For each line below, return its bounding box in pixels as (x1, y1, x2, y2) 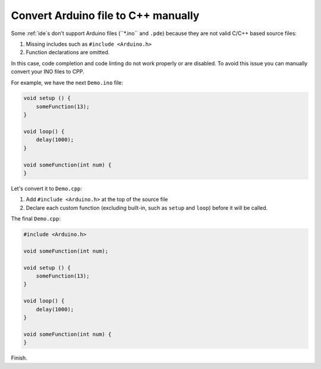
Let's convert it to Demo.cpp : (11, 185, 83, 192)
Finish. (11, 354, 28, 362)
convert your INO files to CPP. (11, 68, 84, 75)
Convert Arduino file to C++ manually (11, 9, 200, 22)
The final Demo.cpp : (11, 215, 61, 222)
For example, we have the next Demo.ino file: (11, 79, 124, 86)
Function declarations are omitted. (26, 49, 110, 56)
